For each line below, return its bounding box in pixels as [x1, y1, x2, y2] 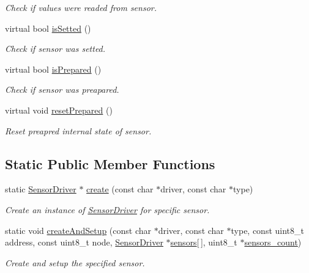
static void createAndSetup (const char [5, 224, 152, 236]
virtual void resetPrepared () [5, 103, 113, 116]
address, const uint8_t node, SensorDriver [5, 236, 163, 249]
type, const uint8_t [231, 224, 304, 236]
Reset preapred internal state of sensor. [5, 124, 152, 137]
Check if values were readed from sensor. [5, 1, 157, 13]
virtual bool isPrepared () [5, 62, 102, 75]
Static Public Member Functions [5, 154, 215, 173]
